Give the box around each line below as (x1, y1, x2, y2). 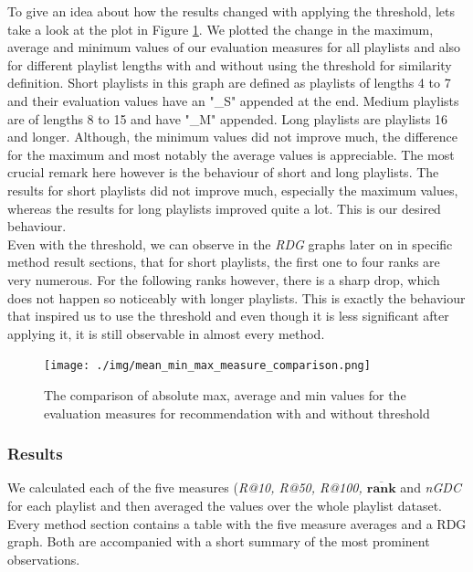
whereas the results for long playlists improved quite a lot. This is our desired (7, 198, 441, 217)
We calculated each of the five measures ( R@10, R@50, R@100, (7, 478, 363, 497)
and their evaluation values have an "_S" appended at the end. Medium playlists (7, 90, 459, 110)
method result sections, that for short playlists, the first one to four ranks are (7, 252, 440, 271)
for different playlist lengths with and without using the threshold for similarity (7, 55, 452, 74)
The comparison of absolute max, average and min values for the (44, 385, 406, 404)
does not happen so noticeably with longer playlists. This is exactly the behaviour (7, 288, 466, 307)
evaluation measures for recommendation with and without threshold (44, 403, 430, 422)
